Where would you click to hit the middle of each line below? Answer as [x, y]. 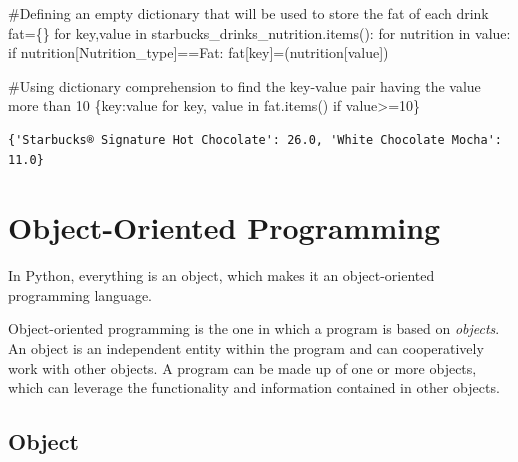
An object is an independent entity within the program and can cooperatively [246, 348]
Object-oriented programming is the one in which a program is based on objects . [254, 328]
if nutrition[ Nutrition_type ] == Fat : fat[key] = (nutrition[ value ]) [198, 52]
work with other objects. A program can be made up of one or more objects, [242, 367]
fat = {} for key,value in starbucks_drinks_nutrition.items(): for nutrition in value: [259, 32]
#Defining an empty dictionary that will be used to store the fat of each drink [248, 13]
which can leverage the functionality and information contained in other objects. [254, 387]
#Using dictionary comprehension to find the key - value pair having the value [244, 85]
